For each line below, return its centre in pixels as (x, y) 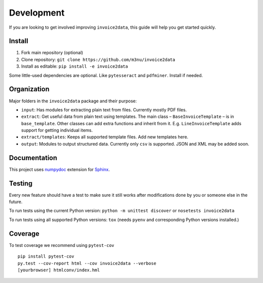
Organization (29, 89)
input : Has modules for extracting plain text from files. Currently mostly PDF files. (104, 110)
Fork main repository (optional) (52, 53)
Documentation (33, 158)
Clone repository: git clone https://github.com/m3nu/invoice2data (98, 59)
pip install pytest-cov (46, 256)
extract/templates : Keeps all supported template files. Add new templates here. (105, 137)
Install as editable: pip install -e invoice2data (75, 66)
